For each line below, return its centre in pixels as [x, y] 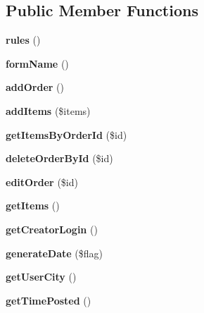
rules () [23, 40]
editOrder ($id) [42, 182]
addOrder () [35, 87]
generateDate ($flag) [55, 253]
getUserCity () [41, 277]
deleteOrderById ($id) [59, 158]
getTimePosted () [49, 300]
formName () [37, 63]
